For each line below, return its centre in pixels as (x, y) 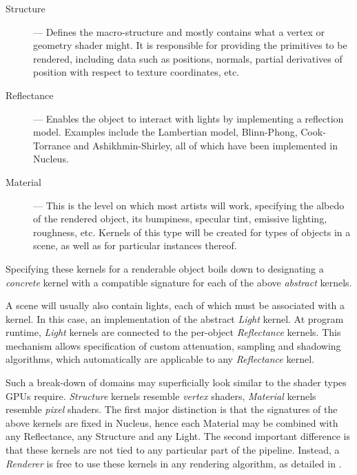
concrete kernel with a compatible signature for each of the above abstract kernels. (179, 282)
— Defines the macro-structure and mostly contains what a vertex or (179, 31)
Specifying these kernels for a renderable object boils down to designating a (165, 268)
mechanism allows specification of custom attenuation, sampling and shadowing (173, 345)
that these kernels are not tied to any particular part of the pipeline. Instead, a (173, 450)
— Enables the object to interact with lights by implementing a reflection (188, 118)
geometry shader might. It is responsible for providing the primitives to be (190, 45)
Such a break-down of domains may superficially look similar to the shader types (176, 382)
